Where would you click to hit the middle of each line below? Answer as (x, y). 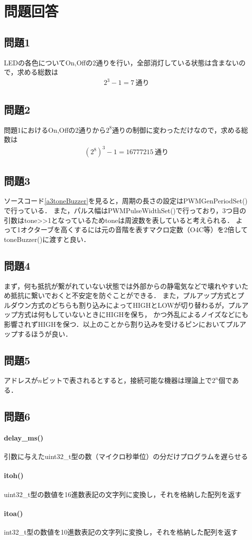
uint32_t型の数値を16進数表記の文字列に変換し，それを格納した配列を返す (123, 494)
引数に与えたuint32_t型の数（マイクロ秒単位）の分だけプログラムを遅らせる (126, 456)
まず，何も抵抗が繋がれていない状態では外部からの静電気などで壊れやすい (123, 286)
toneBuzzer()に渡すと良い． (47, 239)
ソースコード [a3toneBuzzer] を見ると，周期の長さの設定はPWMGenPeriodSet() (126, 201)
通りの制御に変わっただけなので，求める (177, 130)
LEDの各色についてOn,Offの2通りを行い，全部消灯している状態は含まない (121, 62)
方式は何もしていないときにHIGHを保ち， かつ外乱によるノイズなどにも (133, 314)
